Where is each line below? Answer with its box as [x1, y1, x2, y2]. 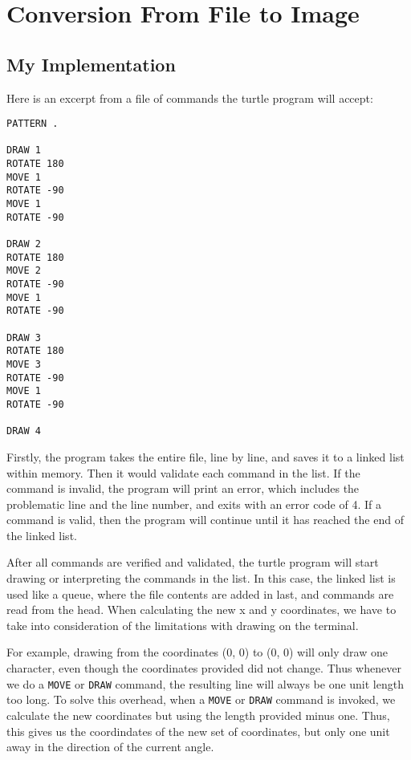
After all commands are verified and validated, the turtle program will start [6, 554, 379, 571]
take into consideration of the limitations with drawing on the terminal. [6, 616, 359, 633]
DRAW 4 [6, 425, 41, 437]
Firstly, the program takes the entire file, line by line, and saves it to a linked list [6, 448, 405, 465]
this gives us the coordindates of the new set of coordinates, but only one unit [6, 722, 390, 739]
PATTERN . [6, 118, 59, 130]
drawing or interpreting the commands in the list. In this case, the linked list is [6, 570, 396, 587]
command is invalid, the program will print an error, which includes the [6, 480, 360, 497]
